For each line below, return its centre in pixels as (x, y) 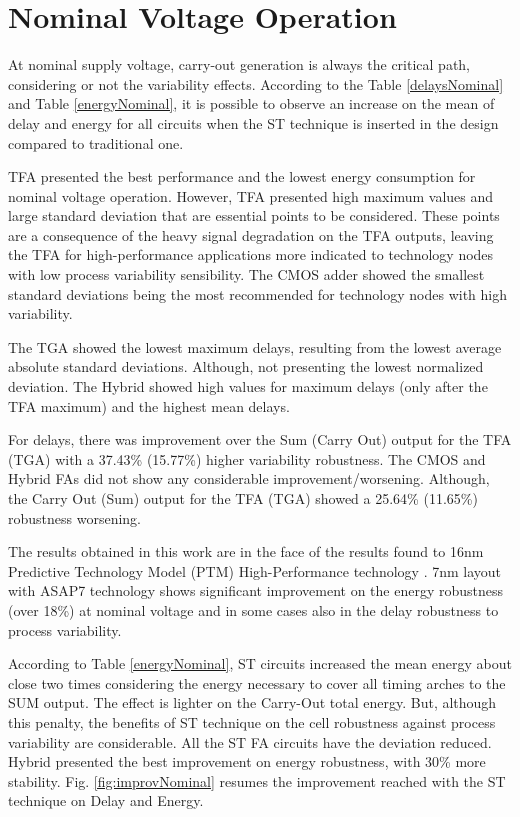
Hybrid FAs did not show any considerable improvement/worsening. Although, (249, 478)
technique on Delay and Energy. (106, 800)
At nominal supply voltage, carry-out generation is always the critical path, (239, 64)
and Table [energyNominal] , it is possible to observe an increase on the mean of (251, 103)
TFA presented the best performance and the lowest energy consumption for (242, 176)
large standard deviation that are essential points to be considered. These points (254, 215)
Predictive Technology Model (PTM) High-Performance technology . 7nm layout (255, 570)
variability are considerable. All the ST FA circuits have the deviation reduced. (250, 741)
